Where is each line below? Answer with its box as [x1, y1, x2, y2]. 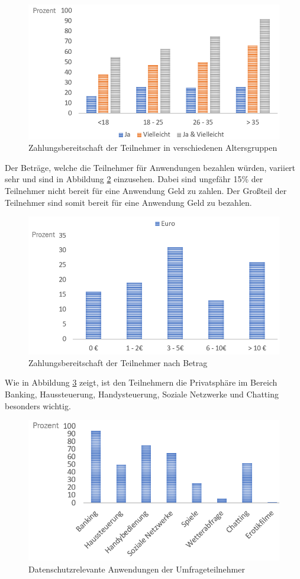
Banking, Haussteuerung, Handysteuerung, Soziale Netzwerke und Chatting [5, 387, 279, 400]
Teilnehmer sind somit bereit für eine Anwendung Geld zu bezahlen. [5, 196, 252, 208]
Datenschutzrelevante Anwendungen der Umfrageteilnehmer [28, 562, 245, 575]
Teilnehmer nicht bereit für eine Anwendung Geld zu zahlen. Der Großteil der [5, 185, 287, 197]
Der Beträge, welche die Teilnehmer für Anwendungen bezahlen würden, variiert [5, 161, 296, 173]
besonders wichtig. [5, 399, 71, 412]
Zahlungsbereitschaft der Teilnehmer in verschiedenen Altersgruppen [28, 141, 278, 154]
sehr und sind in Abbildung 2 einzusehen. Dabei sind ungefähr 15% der [5, 173, 263, 185]
